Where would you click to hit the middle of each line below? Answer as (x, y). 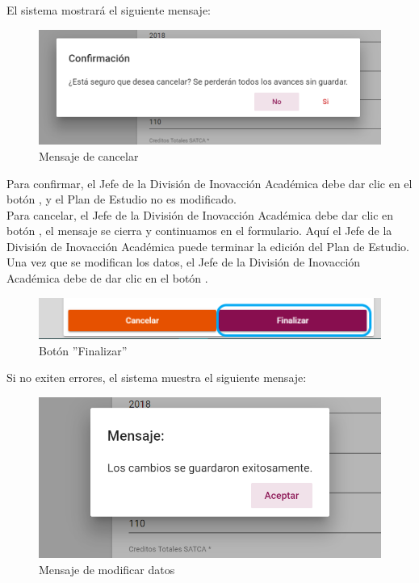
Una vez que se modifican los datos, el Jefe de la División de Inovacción (184, 262)
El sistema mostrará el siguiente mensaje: (109, 10)
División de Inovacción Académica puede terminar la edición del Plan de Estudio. (208, 246)
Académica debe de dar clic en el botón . (107, 278)
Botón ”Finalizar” (83, 350)
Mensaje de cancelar (89, 155)
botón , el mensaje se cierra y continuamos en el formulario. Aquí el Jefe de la (199, 231)
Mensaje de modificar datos (107, 569)
